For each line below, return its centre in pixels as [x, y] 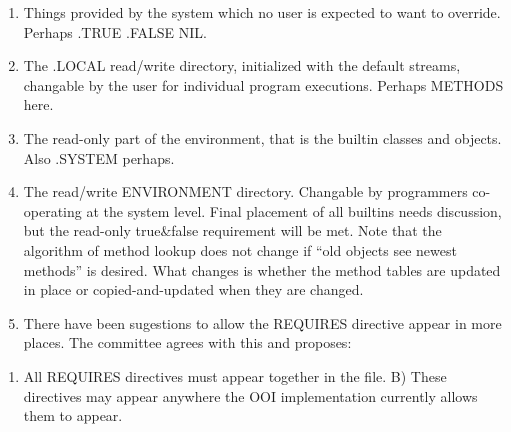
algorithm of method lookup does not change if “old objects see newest [240, 249]
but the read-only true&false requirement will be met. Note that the [232, 230]
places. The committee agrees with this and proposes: [187, 342]
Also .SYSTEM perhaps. [99, 157]
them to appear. [73, 415]
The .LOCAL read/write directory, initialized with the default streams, [242, 65]
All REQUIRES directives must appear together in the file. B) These [235, 375]
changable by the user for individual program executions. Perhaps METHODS [263, 84]
